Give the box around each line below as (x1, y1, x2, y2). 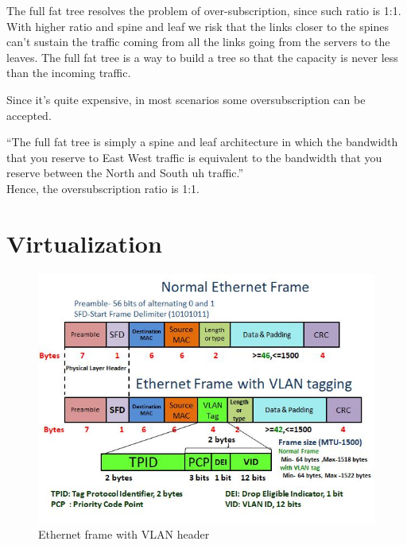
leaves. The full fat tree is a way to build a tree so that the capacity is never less (6, 48, 398, 65)
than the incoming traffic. (6, 64, 131, 81)
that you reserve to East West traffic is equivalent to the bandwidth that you (6, 149, 382, 165)
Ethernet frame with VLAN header (38, 526, 210, 543)
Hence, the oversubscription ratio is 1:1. (6, 180, 200, 196)
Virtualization (6, 226, 162, 259)
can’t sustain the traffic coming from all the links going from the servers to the (6, 33, 390, 50)
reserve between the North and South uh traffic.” (6, 164, 244, 181)
